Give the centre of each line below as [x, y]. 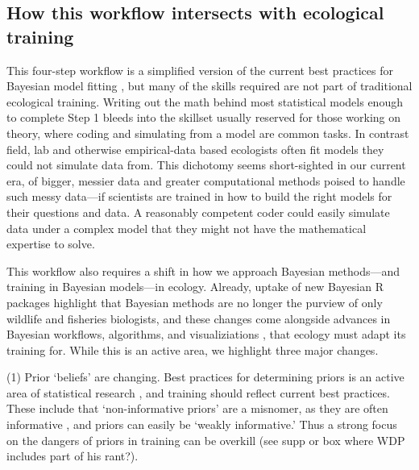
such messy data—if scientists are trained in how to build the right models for [199, 196]
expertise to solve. [51, 244]
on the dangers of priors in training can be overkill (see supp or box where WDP [206, 440]
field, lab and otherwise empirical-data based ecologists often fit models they [195, 149]
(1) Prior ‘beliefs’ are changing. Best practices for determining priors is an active [205, 377]
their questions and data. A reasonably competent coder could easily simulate [198, 212]
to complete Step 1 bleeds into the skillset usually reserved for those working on [204, 117]
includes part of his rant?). [73, 456]
